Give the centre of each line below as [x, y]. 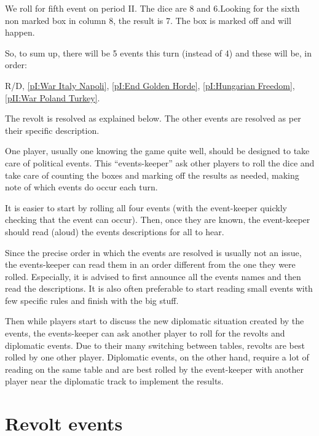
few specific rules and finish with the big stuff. [92, 300]
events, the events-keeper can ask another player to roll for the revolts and [145, 333]
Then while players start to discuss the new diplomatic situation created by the [155, 321]
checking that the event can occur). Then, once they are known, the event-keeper [158, 220]
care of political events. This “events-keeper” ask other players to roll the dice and [160, 162]
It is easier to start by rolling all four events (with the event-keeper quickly [146, 207]
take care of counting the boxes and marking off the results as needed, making [152, 175]
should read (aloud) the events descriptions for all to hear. [115, 231]
